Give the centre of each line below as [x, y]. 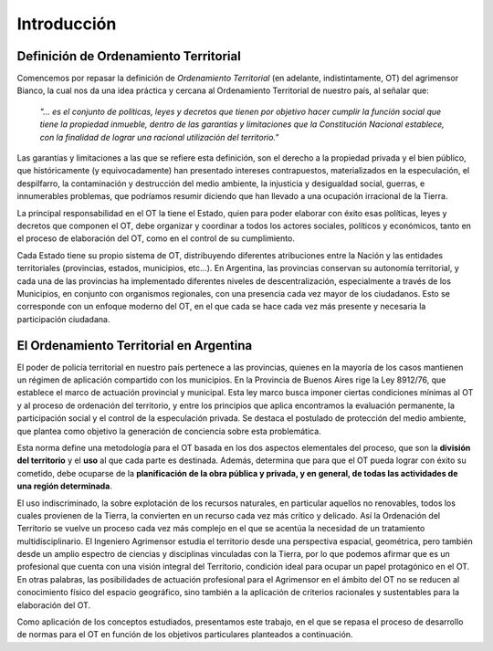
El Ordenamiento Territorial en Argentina [135, 346]
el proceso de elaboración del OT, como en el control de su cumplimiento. [156, 238]
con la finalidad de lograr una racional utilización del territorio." [159, 137]
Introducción [67, 24]
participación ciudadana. [63, 319]
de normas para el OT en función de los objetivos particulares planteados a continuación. [185, 635]
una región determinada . [65, 486]
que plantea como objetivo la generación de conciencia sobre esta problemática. [169, 431]
